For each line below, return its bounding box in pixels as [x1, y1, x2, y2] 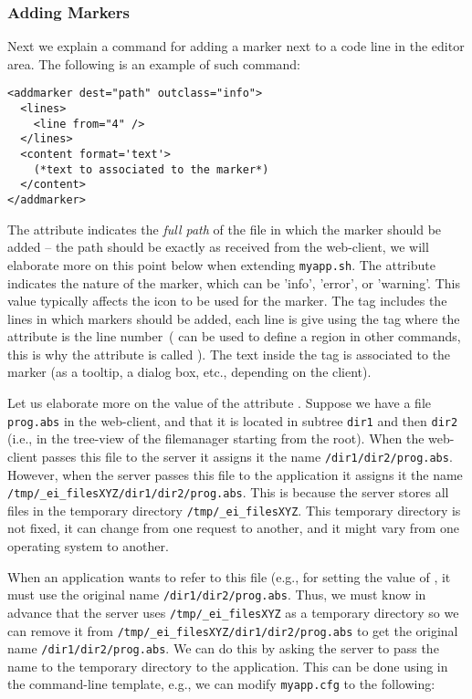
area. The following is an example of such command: [7, 54, 301, 73]
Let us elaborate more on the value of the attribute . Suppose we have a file [7, 393, 431, 412]
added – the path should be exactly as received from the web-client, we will [7, 237, 429, 256]
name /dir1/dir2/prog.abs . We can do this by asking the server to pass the [7, 639, 439, 658]
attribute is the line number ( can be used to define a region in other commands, [7, 327, 461, 346]
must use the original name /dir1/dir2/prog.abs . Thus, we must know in [7, 585, 426, 604]
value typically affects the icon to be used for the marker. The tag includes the [7, 291, 447, 310]
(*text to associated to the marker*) [33, 162, 269, 176]
